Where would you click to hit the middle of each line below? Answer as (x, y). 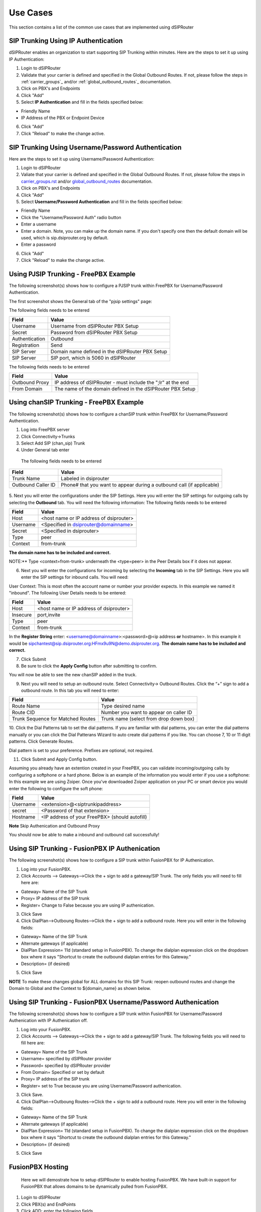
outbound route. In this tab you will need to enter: (70, 690)
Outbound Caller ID (34, 485)
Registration (26, 345)
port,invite (49, 615)
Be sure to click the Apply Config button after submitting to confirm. (89, 666)
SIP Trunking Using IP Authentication (66, 41)
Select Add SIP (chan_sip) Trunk (53, 443)
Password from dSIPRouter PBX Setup (94, 332)
